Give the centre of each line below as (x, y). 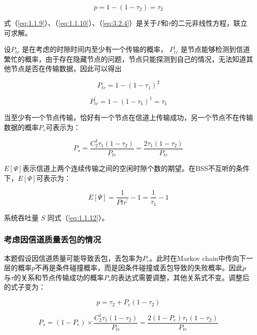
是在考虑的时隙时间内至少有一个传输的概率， (95, 49)
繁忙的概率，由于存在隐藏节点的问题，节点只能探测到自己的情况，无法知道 (125, 59)
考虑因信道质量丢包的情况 (53, 239)
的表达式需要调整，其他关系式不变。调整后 (180, 277)
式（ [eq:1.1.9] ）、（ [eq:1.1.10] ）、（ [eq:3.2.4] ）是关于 (81, 23)
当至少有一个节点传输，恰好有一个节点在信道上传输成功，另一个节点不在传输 (128, 117)
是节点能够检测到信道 (215, 49)
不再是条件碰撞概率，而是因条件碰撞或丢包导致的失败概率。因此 (139, 268)
